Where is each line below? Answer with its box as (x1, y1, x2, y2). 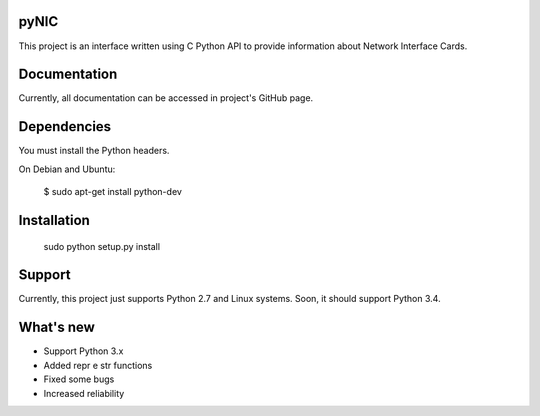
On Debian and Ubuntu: (18, 163, 116, 175)
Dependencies (18, 118, 112, 135)
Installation (18, 211, 90, 229)
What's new (18, 319, 95, 336)
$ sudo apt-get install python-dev (43, 186, 182, 198)
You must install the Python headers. (18, 145, 170, 157)
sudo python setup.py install (43, 240, 160, 252)
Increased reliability (43, 387, 125, 399)
